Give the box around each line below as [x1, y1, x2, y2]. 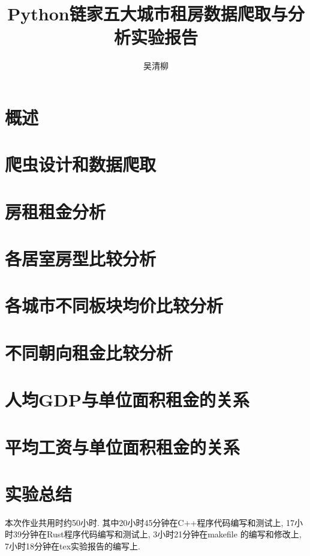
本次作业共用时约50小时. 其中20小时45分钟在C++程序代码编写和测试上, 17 [5, 516, 294, 528]
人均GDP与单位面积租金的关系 [5, 387, 250, 412]
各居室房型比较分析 [5, 246, 156, 271]
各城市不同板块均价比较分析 [5, 293, 224, 318]
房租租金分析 [5, 199, 106, 223]
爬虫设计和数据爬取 [5, 152, 156, 177]
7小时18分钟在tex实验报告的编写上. [5, 540, 140, 552]
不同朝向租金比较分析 [5, 340, 173, 364]
